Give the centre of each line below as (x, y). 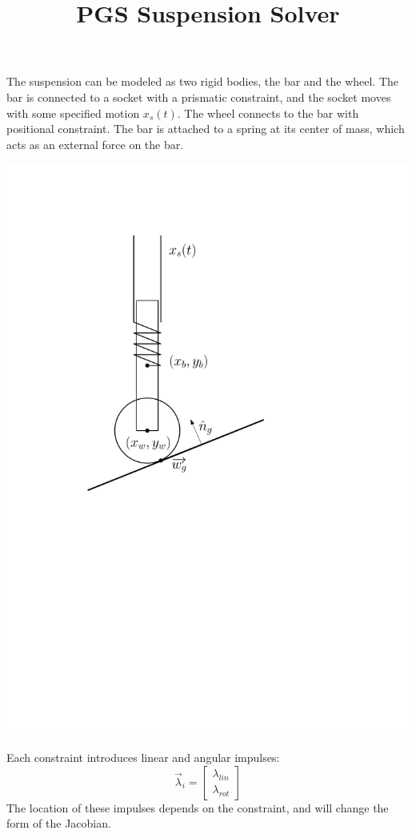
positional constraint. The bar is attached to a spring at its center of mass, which (206, 129)
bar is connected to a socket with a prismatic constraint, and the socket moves (199, 97)
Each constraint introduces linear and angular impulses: (143, 757)
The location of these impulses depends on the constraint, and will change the (198, 807)
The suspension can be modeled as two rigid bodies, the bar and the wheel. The (203, 81)
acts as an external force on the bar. (95, 144)
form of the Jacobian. (59, 823)
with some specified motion (73, 113)
